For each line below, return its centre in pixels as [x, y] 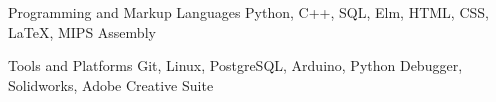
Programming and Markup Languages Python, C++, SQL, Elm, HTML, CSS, [248, 12]
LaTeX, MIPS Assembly [82, 31]
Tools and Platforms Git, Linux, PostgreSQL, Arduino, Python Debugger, [235, 65]
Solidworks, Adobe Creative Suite [111, 84]
